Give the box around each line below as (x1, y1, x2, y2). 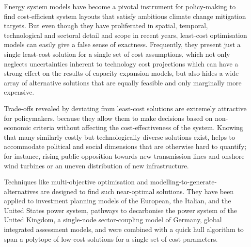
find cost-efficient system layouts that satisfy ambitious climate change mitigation (4, 11, 246, 21)
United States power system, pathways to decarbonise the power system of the (4, 205, 237, 215)
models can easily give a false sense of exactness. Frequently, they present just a (4, 39, 241, 49)
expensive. (4, 87, 34, 97)
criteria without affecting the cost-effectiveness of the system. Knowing (33, 122, 243, 132)
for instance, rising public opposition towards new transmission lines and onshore (4, 150, 245, 161)
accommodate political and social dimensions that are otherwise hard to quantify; (4, 141, 247, 151)
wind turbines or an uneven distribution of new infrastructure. (4, 160, 189, 170)
